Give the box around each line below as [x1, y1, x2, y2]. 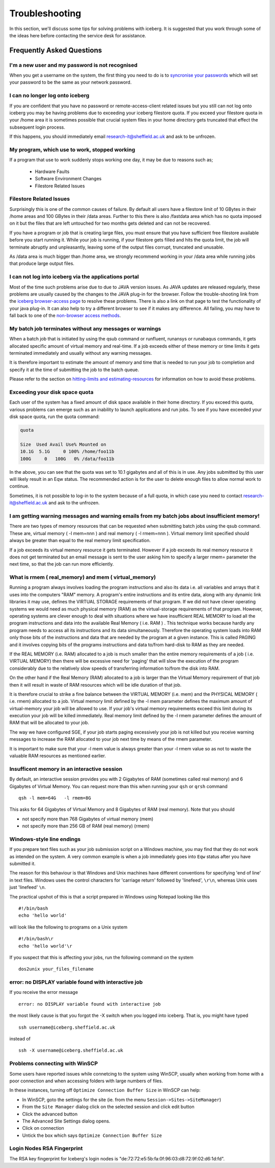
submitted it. [9, 861, 36, 867]
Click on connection [22, 1125, 64, 1131]
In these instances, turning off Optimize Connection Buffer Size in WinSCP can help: [9, 1087, 201, 1093]
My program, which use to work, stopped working [9, 146, 135, 153]
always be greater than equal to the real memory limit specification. [9, 538, 151, 544]
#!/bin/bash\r [18, 936, 53, 942]
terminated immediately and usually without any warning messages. [9, 350, 152, 356]
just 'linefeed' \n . [9, 884, 46, 890]
